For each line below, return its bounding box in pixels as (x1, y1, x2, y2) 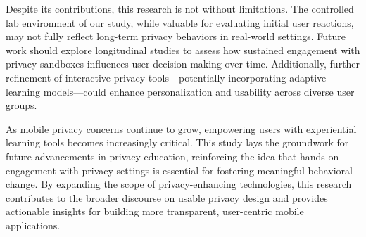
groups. (6, 98, 37, 113)
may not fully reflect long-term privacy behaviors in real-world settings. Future (6, 29, 346, 44)
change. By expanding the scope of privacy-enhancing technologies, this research (6, 177, 352, 191)
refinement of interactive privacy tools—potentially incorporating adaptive (6, 70, 327, 84)
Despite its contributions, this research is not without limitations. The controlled (6, 1, 354, 15)
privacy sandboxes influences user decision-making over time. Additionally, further (6, 56, 360, 71)
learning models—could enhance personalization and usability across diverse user (6, 84, 355, 98)
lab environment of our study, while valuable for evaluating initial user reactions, (6, 15, 354, 30)
